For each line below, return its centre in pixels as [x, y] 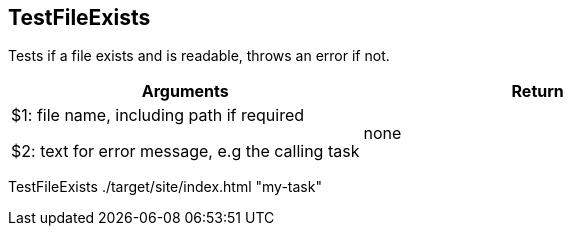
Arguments [185, 91]
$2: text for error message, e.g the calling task [185, 151]
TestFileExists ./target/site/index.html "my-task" [165, 187]
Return [537, 91]
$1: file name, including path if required [158, 115]
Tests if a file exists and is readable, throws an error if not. [199, 56]
